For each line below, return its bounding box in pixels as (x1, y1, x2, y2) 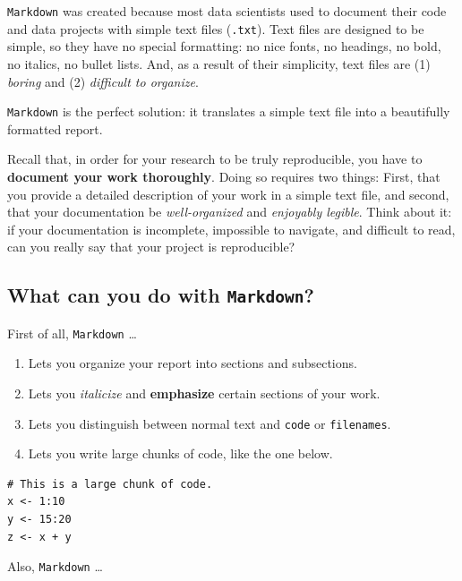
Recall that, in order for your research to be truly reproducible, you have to (7, 150, 423, 168)
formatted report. (7, 119, 103, 138)
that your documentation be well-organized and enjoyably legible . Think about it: (7, 202, 452, 221)
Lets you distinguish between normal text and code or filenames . (28, 414, 391, 432)
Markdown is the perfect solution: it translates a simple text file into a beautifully (7, 102, 450, 121)
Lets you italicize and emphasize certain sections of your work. (28, 383, 381, 402)
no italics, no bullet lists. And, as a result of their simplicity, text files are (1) (7, 54, 431, 73)
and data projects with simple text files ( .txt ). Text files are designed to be (7, 19, 424, 38)
